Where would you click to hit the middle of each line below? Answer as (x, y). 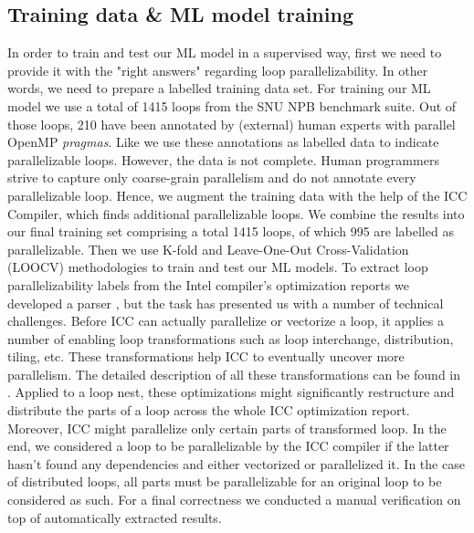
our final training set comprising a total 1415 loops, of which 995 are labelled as (231, 231)
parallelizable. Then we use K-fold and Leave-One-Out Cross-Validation (208, 249)
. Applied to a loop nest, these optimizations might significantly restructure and (231, 392)
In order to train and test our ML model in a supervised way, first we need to (225, 52)
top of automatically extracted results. (115, 517)
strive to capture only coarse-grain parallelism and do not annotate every (212, 178)
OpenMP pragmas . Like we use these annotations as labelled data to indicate (223, 142)
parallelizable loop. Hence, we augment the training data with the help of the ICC (237, 195)
